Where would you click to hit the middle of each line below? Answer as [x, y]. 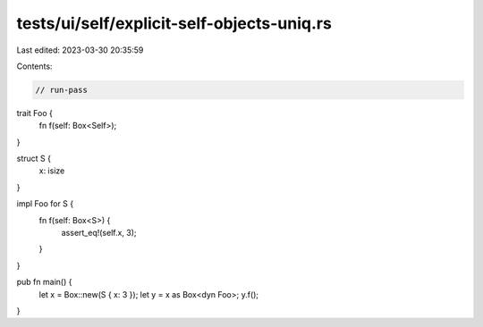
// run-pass [62, 90]
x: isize [52, 171]
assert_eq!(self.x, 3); [99, 233]
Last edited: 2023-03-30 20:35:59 [80, 50]
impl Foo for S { [45, 204]
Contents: [34, 66]
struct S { [34, 159]
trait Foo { [35, 113]
